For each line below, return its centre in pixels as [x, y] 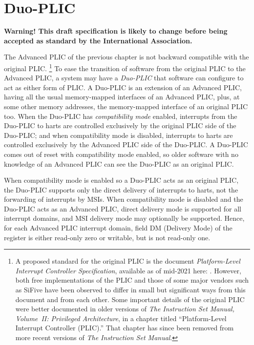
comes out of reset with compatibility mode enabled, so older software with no [121, 154]
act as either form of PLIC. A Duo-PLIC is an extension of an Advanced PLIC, [123, 87]
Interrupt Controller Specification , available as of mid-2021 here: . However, [128, 270]
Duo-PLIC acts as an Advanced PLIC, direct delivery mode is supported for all [123, 208]
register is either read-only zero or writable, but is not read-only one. [107, 237]
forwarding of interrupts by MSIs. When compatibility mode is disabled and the [124, 199]
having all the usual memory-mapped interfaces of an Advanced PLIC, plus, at [122, 97]
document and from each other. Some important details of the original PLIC [130, 299]
